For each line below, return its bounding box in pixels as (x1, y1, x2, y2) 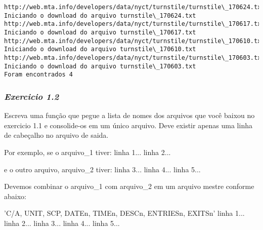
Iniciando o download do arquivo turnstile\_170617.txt (4, 28, 196, 36)
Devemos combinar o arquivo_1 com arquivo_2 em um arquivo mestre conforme (4, 181, 254, 191)
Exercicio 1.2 (4, 90, 59, 102)
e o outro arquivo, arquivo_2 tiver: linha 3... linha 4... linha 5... (4, 164, 201, 174)
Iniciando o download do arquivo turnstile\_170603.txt (4, 62, 196, 70)
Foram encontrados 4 (4, 71, 73, 79)
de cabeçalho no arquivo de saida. (4, 130, 109, 140)
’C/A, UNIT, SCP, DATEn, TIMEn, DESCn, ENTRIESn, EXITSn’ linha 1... (4, 208, 245, 218)
